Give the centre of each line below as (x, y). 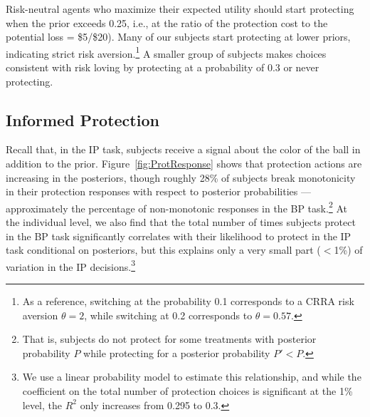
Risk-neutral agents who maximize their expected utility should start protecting (180, 9)
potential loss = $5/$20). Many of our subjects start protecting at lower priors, (178, 37)
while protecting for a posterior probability (177, 352)
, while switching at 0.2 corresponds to (168, 315)
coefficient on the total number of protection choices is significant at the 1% (187, 391)
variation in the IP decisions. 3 (71, 265)
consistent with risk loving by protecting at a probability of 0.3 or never (163, 67)
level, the (42, 405)
